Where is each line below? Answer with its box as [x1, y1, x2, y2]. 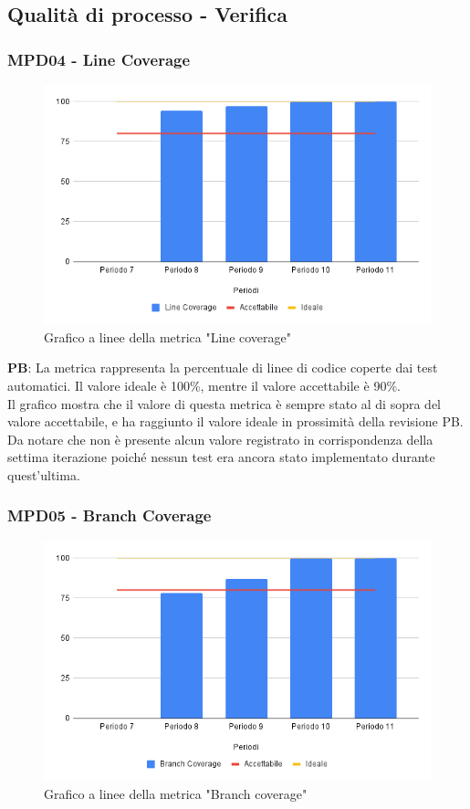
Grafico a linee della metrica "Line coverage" [44, 327, 292, 346]
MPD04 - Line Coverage [7, 47, 191, 70]
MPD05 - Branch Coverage [7, 504, 212, 527]
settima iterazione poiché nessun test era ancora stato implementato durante [7, 447, 435, 467]
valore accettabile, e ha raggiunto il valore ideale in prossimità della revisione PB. [7, 412, 464, 431]
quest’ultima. [7, 465, 80, 484]
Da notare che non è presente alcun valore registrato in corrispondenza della [7, 429, 433, 448]
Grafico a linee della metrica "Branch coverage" [44, 783, 308, 803]
